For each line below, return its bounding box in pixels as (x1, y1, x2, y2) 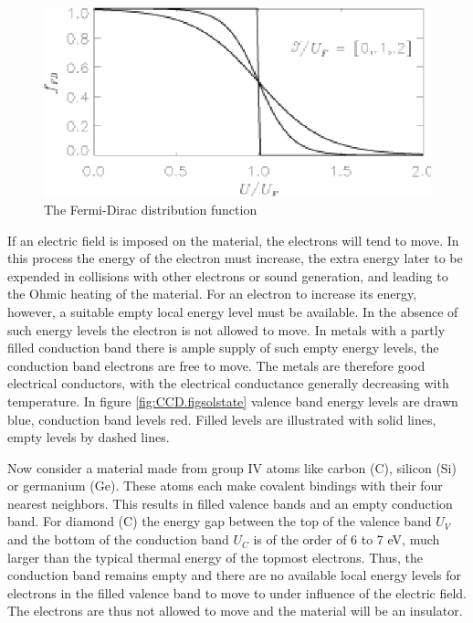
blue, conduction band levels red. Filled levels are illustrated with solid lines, (7, 409, 436, 428)
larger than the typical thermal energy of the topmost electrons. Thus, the (7, 547, 424, 566)
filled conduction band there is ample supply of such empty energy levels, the (7, 338, 439, 357)
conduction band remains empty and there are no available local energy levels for (7, 565, 461, 585)
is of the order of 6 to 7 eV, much (253, 530, 440, 549)
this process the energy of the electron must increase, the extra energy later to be (7, 248, 463, 268)
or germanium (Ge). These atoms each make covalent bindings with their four (7, 476, 443, 495)
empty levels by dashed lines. (7, 428, 170, 447)
